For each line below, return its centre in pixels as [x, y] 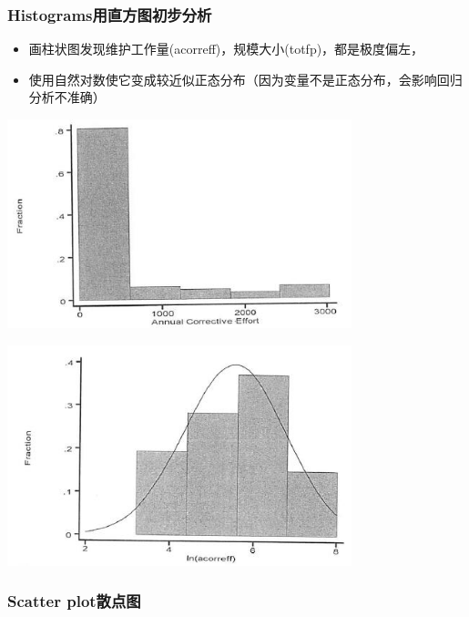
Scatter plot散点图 [74, 601]
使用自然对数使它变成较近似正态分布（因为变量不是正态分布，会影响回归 [245, 79]
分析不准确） [67, 97]
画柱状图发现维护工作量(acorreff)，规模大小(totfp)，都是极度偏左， [226, 49]
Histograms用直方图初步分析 [110, 14]
